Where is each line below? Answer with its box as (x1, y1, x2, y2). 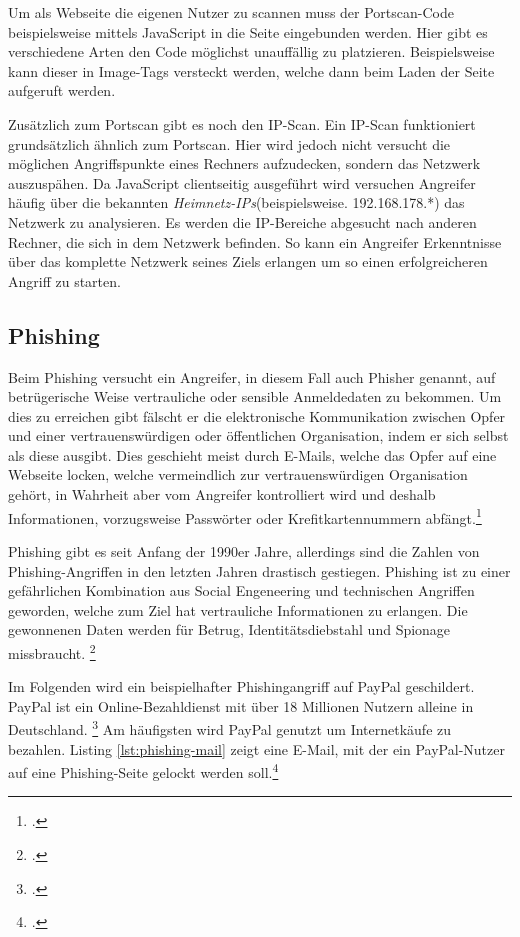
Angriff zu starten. (8, 270, 121, 291)
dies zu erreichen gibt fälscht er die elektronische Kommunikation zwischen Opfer (8, 405, 506, 426)
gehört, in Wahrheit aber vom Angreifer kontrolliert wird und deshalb (8, 484, 436, 505)
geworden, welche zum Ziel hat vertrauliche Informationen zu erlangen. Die (8, 599, 468, 620)
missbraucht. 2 (8, 639, 96, 663)
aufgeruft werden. (8, 80, 116, 101)
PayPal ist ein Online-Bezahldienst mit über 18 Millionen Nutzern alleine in (8, 695, 474, 716)
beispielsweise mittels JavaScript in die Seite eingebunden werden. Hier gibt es (8, 21, 488, 42)
